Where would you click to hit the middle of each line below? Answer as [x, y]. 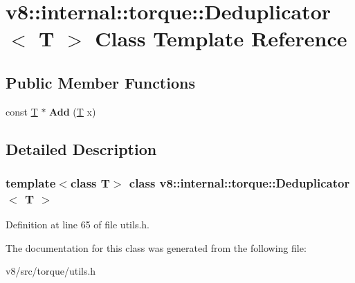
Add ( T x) [73, 111]
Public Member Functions [100, 82]
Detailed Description [81, 148]
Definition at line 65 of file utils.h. [78, 225]
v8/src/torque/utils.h [51, 271]
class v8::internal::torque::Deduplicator [239, 183]
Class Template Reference [221, 38]
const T [22, 111]
